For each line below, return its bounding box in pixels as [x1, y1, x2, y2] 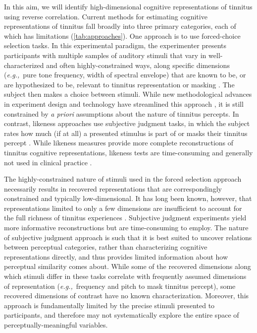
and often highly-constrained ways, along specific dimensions [46, 60, 230, 70]
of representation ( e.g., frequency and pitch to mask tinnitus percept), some [4, 280, 236, 291]
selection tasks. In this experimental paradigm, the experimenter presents [4, 40, 227, 51]
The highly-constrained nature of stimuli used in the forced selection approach [4, 174, 242, 184]
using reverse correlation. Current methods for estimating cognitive [4, 11, 207, 21]
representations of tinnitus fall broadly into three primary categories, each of [4, 21, 236, 31]
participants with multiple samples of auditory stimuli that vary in [4, 50, 206, 60]
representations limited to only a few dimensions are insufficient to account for [4, 202, 242, 213]
